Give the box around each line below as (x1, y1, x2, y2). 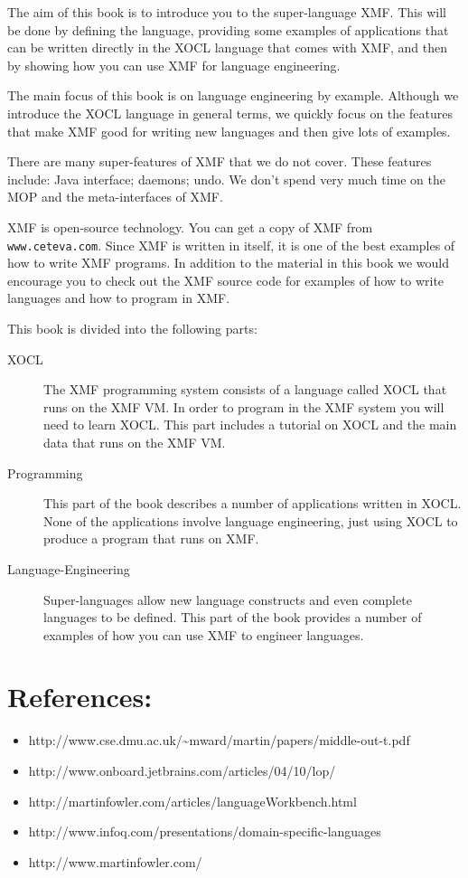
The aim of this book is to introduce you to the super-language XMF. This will (7, 3, 446, 21)
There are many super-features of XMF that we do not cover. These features (7, 152, 432, 171)
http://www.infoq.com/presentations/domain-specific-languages (28, 822, 381, 841)
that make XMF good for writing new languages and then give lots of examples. (7, 121, 451, 140)
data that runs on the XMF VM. (43, 432, 226, 451)
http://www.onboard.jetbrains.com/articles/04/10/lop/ (28, 761, 336, 779)
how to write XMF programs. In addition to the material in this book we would (7, 253, 449, 272)
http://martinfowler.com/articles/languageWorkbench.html (28, 791, 357, 810)
